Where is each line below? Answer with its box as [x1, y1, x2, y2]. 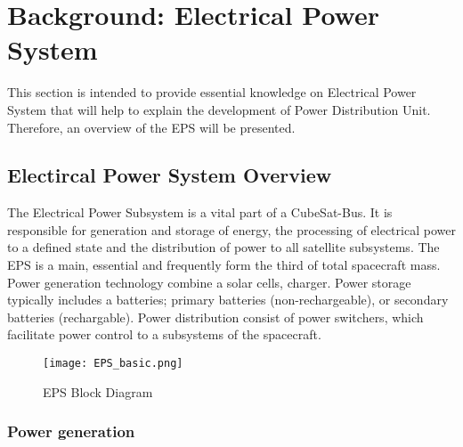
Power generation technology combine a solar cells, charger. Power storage [7, 272, 411, 291]
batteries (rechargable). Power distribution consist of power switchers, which [7, 307, 424, 326]
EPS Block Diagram [43, 382, 153, 401]
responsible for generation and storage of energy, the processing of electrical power [7, 220, 456, 239]
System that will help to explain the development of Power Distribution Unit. [7, 100, 431, 118]
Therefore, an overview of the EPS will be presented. [7, 118, 296, 136]
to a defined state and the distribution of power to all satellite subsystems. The [7, 238, 440, 256]
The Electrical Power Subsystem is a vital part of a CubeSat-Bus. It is [7, 203, 393, 222]
